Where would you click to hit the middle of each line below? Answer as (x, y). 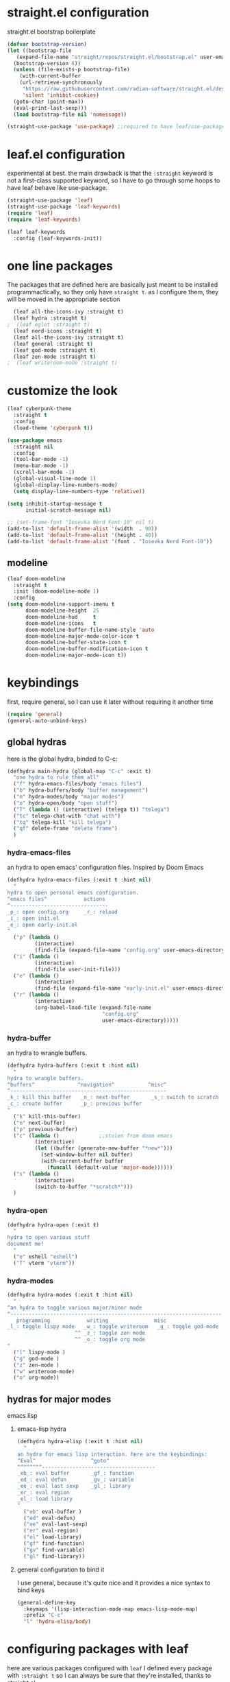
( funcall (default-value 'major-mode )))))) (110, 1168)
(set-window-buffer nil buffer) (87, 1155)
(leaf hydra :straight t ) (50, 318)
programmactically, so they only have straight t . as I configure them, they (113, 292)
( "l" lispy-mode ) (40, 1352)
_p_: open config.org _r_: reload (62, 912)
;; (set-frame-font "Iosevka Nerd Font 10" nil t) (81, 523)
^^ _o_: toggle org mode (110, 1340)
